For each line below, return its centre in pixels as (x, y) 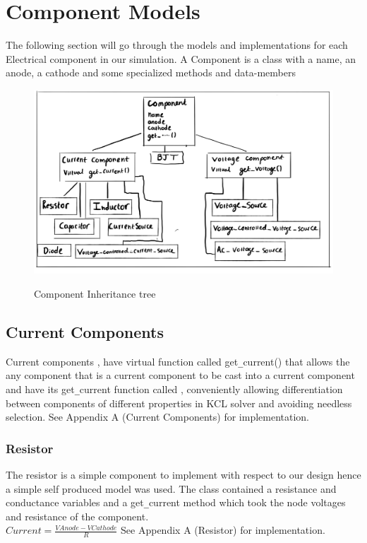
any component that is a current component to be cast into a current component (180, 375)
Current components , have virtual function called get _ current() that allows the (178, 361)
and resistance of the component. (77, 516)
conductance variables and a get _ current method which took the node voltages (176, 502)
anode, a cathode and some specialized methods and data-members (151, 72)
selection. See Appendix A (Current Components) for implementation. (158, 417)
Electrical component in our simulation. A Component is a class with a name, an (181, 58)
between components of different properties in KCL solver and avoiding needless (179, 403)
